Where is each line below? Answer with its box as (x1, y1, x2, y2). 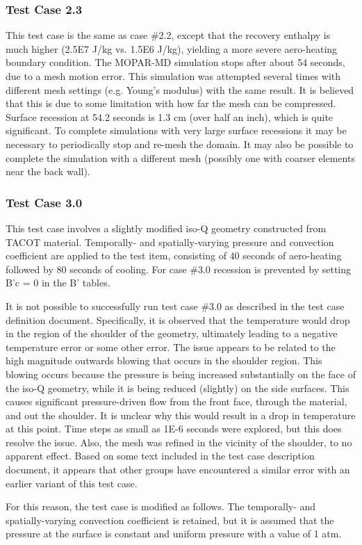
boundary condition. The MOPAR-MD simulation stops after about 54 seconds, (6, 55, 345, 70)
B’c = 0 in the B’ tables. (6, 275, 110, 290)
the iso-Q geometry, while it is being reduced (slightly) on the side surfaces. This (6, 380, 349, 395)
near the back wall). (6, 164, 90, 179)
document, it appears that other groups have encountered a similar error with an (6, 462, 350, 477)
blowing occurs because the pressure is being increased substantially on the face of (6, 366, 356, 381)
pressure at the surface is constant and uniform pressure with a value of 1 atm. (6, 526, 342, 541)
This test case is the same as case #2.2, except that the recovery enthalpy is (6, 28, 331, 42)
